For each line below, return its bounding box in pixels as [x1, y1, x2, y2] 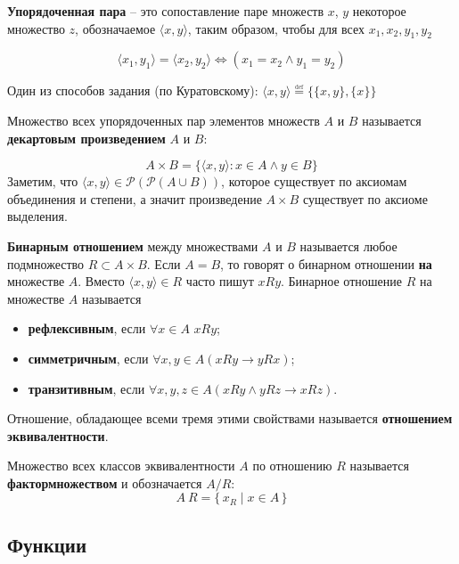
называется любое [299, 236, 398, 255]
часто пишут [185, 272, 254, 290]
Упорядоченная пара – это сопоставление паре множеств [7, 2, 324, 20]
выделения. [7, 207, 68, 225]
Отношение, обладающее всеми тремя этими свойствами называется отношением [7, 409, 453, 428]
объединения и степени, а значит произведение [7, 189, 262, 208]
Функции [7, 530, 87, 558]
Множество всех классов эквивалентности [7, 456, 235, 475]
